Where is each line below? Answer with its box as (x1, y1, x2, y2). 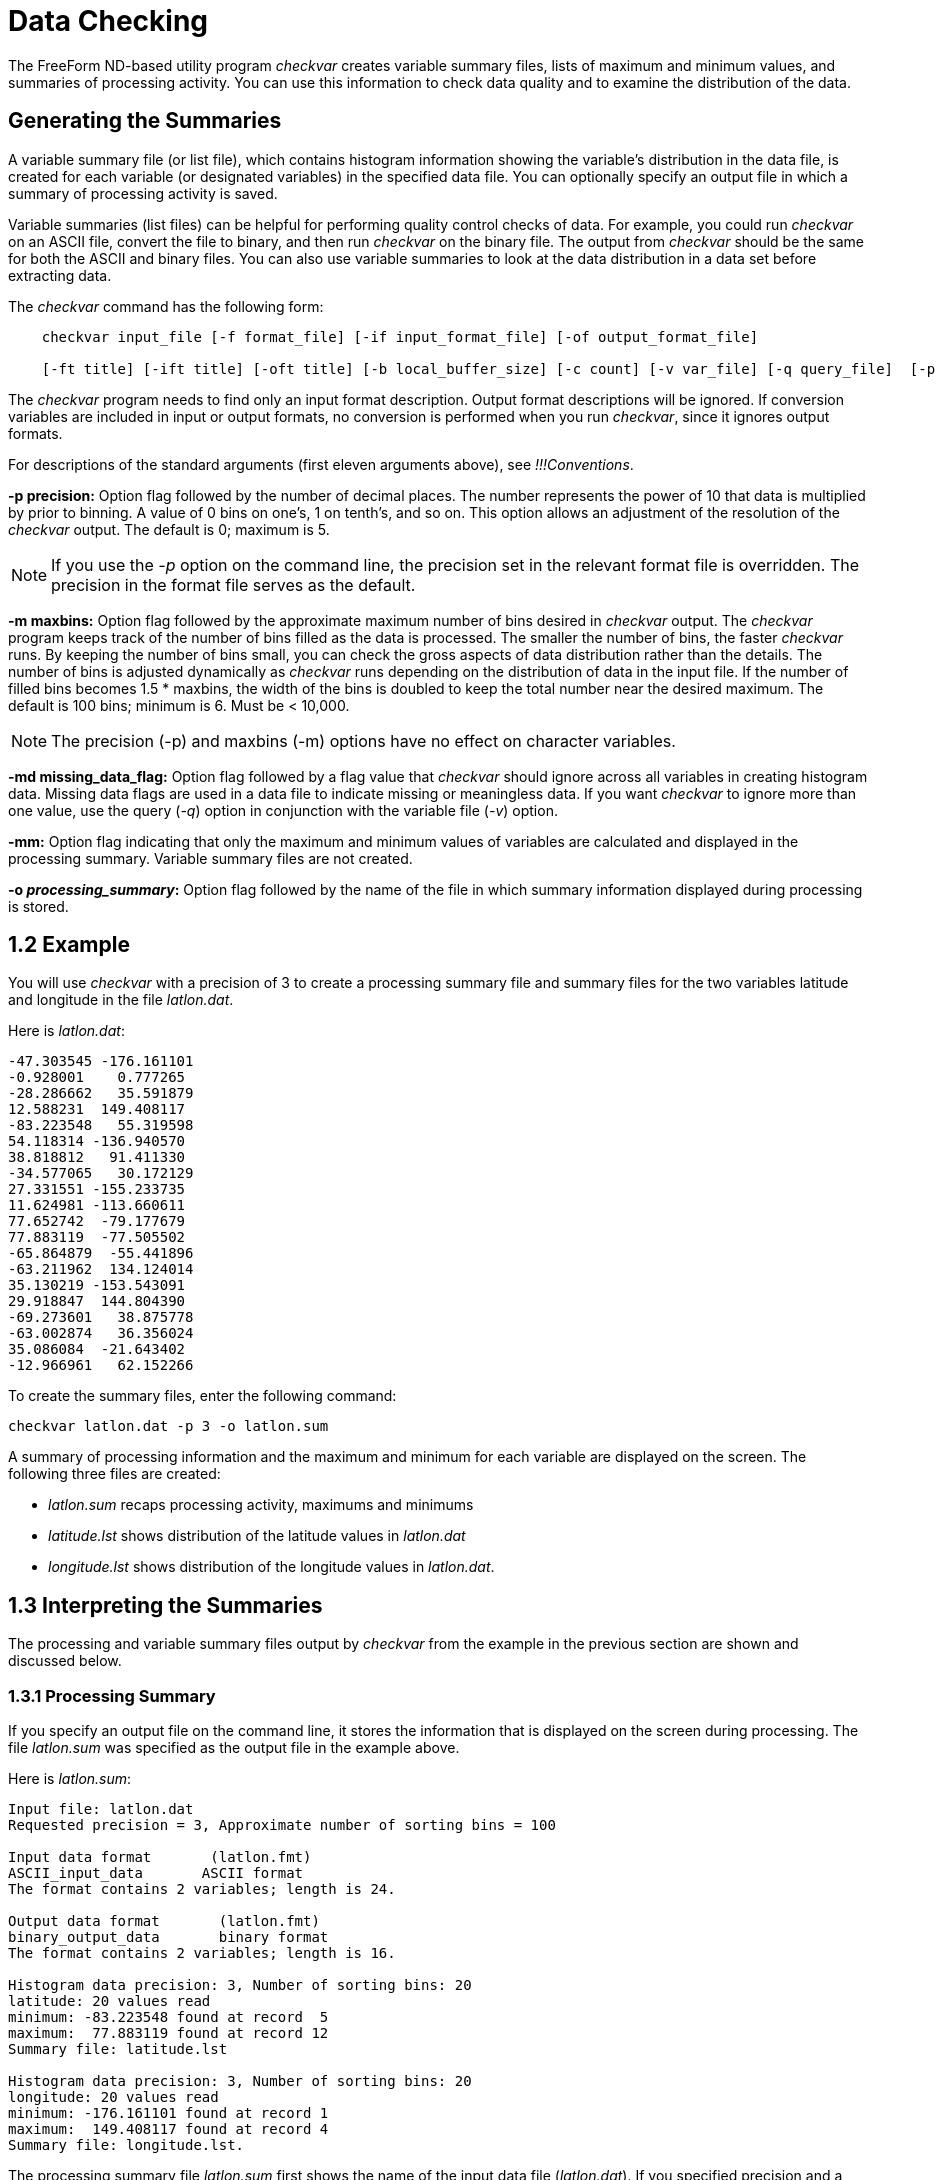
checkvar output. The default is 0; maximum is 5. (8, 520, 330, 538)
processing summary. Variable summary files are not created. (8, 849, 413, 867)
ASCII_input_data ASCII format (8, 1865, 304, 1882)
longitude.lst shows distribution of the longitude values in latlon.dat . (48, 1558, 495, 1576)
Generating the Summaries (8, 108, 282, 134)
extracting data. (8, 266, 112, 284)
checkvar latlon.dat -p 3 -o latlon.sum (8, 1418, 329, 1435)
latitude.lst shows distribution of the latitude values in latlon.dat (48, 1527, 466, 1545)
